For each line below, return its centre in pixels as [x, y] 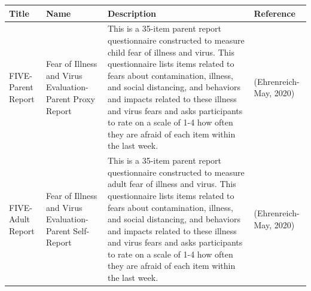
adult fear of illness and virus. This [172, 184]
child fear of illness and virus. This [171, 52]
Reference [275, 13]
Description [132, 13]
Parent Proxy [71, 98]
